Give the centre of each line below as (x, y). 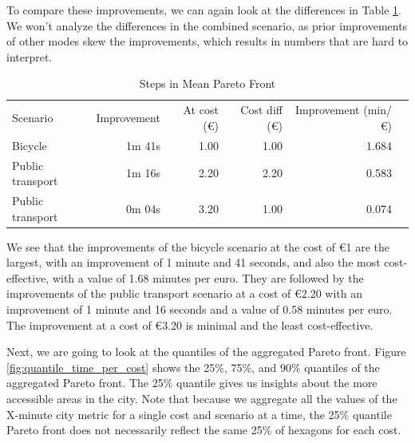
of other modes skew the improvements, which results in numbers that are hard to (207, 41)
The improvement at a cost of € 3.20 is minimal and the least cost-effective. (190, 324)
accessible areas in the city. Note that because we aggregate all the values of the (202, 398)
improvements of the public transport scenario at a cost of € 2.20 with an (184, 293)
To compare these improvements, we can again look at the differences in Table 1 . (204, 10)
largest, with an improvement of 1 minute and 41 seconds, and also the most (194, 262)
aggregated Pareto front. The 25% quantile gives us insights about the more (192, 383)
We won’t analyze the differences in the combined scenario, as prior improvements (207, 25)
